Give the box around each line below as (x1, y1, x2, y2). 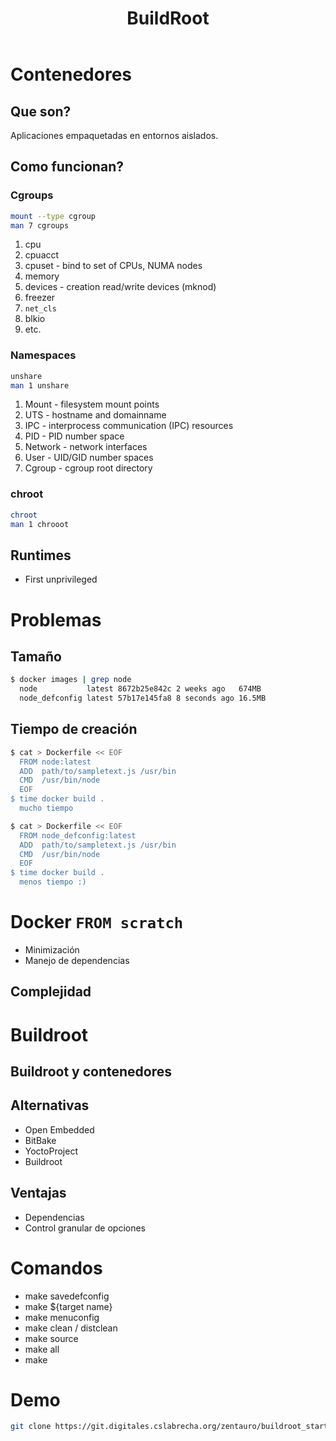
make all (24, 1343, 60, 1355)
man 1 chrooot (10, 519, 70, 529)
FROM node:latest (19, 757, 92, 767)
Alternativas (10, 1097, 90, 1114)
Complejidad (10, 983, 92, 1001)
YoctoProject (24, 1145, 78, 1157)
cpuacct (24, 249, 60, 261)
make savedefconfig (24, 1290, 110, 1302)
